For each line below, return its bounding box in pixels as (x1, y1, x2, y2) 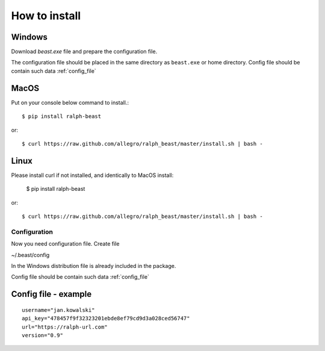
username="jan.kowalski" (22, 306, 95, 313)
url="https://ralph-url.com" (22, 323, 108, 331)
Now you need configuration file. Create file (11, 240, 120, 247)
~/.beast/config (11, 251, 50, 258)
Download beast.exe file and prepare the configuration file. (11, 48, 158, 55)
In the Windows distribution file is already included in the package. (11, 262, 176, 269)
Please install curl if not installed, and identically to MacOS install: (11, 172, 174, 179)
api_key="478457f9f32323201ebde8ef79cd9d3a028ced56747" (22, 315, 190, 322)
